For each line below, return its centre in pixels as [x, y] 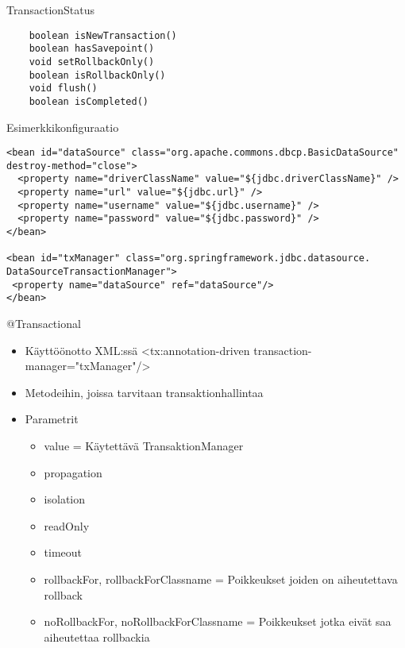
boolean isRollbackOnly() [97, 75]
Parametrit [52, 419]
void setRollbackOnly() [92, 62]
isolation [65, 499]
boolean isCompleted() [89, 101]
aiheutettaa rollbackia [97, 636]
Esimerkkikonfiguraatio [63, 127]
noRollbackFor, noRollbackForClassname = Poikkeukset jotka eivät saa [218, 621]
